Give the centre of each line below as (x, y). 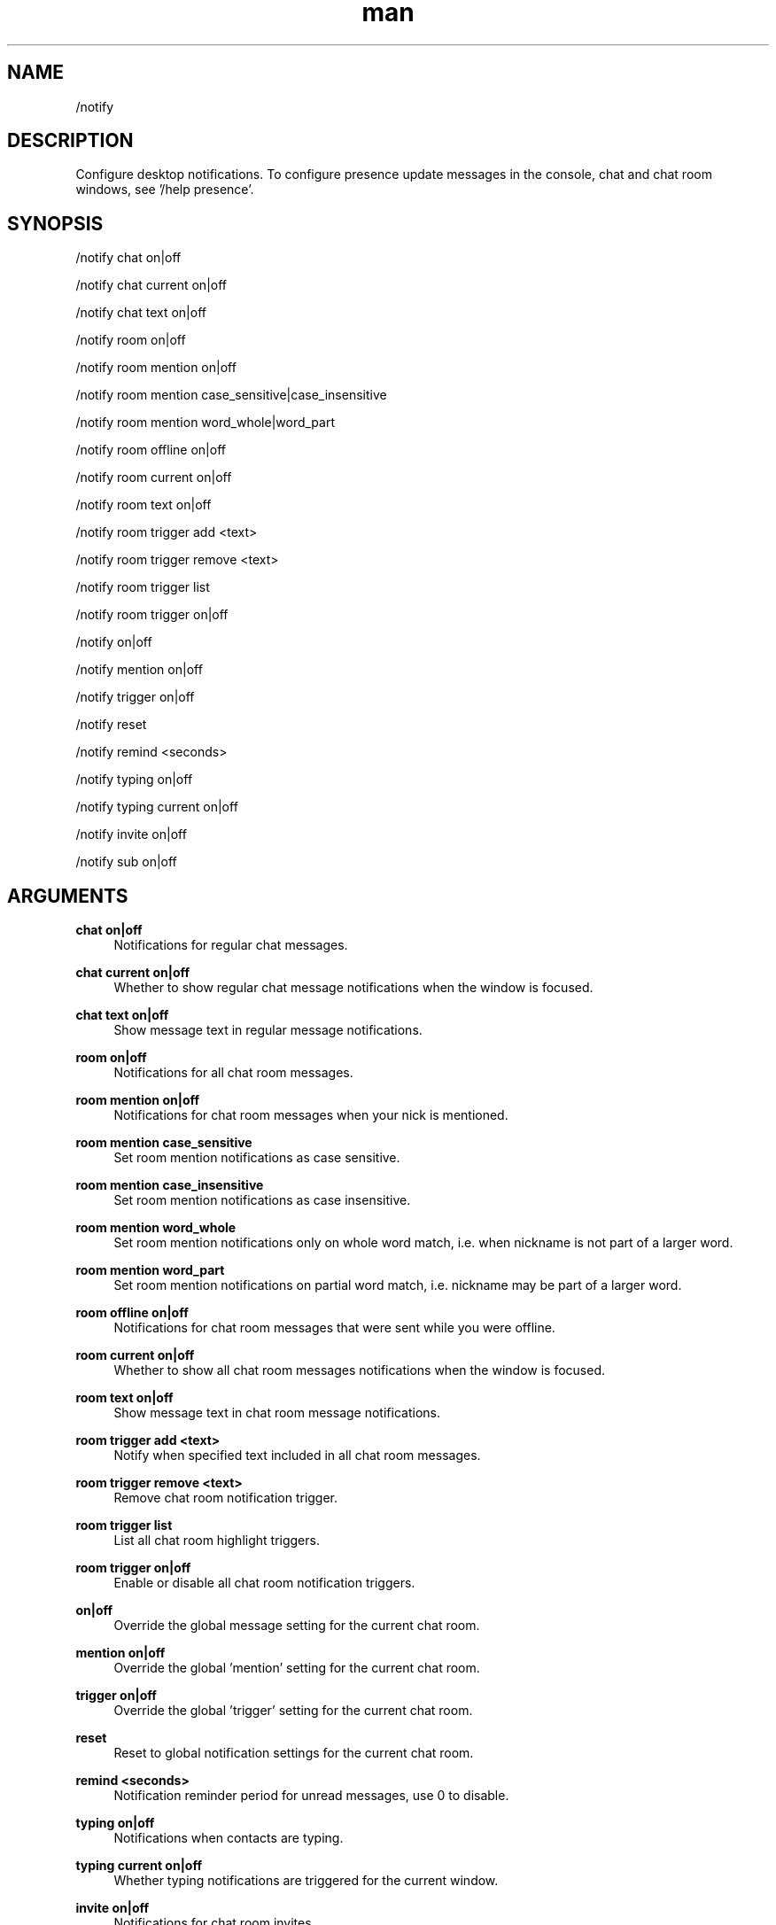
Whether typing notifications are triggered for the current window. (306, 1881)
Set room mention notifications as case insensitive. (262, 1200)
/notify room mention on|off (156, 368)
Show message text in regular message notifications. (268, 1030)
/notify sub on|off (126, 862)
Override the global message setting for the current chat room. (297, 1626)
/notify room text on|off (144, 505)
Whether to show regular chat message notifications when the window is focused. (353, 988)
